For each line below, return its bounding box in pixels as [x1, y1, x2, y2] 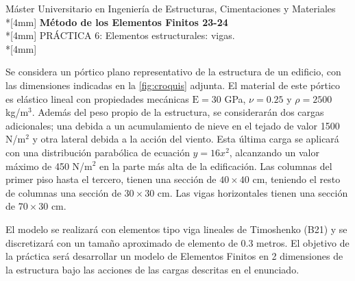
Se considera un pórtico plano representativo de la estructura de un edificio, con [5, 64, 341, 79]
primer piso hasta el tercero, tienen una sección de [5, 172, 217, 186]
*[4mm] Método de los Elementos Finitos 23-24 [5, 14, 228, 29]
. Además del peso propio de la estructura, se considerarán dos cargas [32, 105, 324, 119]
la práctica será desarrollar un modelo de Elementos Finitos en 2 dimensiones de [5, 249, 343, 263]
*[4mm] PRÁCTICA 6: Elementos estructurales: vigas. [5, 28, 235, 42]
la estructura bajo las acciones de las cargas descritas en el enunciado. [5, 262, 299, 276]
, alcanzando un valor [229, 145, 319, 159]
